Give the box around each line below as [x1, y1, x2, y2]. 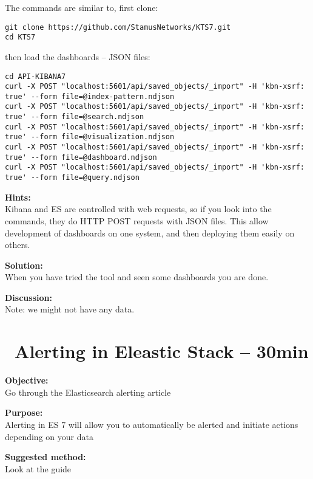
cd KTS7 [5, 33, 36, 42]
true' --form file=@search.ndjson [5, 112, 144, 122]
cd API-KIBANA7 [5, 72, 66, 81]
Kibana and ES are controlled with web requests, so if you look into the [5, 202, 272, 215]
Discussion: [5, 291, 52, 303]
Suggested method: [5, 450, 86, 463]
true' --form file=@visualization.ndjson [5, 133, 175, 142]
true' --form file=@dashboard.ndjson [5, 153, 157, 162]
